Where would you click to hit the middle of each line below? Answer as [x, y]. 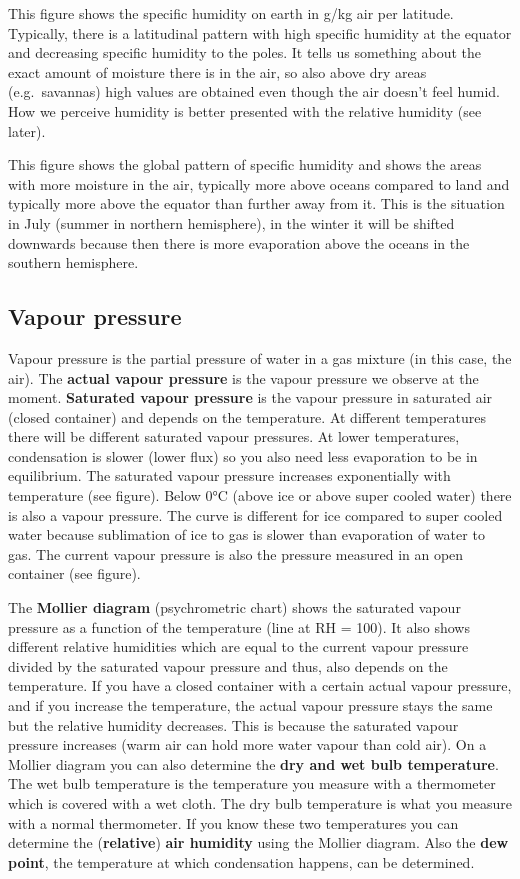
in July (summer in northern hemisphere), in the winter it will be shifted [231, 222]
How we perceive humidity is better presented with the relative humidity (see [245, 110]
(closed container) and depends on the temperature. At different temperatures [247, 416]
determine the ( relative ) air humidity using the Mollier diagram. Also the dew [258, 842]
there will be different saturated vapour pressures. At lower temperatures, [234, 436]
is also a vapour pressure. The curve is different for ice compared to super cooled [255, 514]
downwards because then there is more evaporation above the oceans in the [239, 242]
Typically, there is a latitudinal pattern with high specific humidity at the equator [260, 32]
